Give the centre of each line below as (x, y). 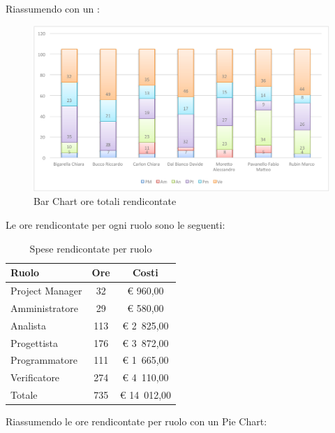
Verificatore (35, 377)
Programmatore (44, 360)
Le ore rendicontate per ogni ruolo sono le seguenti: (116, 225)
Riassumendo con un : (53, 8)
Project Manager (46, 291)
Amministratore (44, 307)
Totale (24, 395)
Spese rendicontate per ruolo (91, 248)
